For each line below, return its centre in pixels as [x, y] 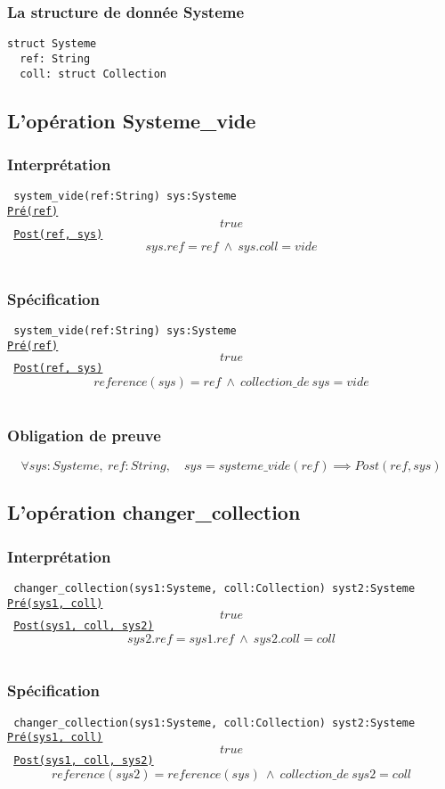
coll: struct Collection [93, 74]
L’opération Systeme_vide [132, 120]
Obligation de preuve [84, 435]
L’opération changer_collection [154, 512]
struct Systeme [52, 44]
